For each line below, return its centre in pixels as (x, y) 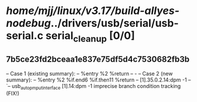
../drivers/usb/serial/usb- (115, 23)
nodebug (28, 23)
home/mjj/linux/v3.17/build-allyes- (93, 11)
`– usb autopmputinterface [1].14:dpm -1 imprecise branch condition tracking (94, 86)
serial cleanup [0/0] (90, 37)
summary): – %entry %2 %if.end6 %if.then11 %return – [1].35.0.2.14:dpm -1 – (98, 80)
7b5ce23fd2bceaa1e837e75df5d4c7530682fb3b (98, 59)
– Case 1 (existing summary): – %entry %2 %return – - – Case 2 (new (89, 73)
